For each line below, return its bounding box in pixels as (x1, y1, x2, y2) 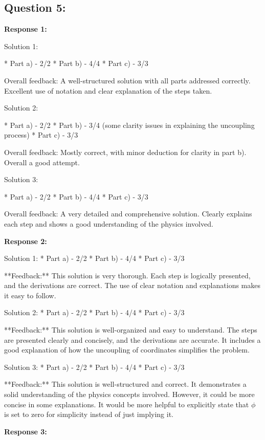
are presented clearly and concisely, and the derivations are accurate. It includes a (4, 334, 261, 345)
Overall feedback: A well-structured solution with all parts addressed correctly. (4, 75, 251, 85)
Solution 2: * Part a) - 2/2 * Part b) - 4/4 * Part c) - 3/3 (4, 307, 185, 318)
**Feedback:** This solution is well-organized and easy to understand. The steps (4, 324, 257, 335)
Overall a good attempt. (4, 157, 80, 167)
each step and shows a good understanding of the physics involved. (4, 218, 213, 229)
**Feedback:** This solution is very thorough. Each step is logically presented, (4, 270, 251, 280)
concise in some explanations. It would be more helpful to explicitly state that (4, 399, 249, 409)
